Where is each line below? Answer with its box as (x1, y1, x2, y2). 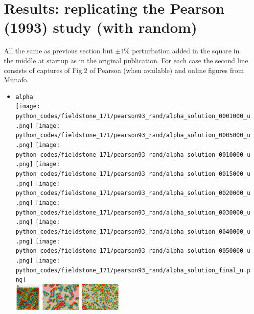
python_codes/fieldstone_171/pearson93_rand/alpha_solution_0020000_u (15, 190, 251, 197)
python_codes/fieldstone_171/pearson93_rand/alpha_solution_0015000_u (15, 170, 251, 177)
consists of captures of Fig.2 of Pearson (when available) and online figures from (4, 65, 244, 75)
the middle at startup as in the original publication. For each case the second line (4, 55, 248, 65)
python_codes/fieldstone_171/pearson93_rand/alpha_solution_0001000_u (15, 113, 251, 120)
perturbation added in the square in (132, 46, 240, 56)
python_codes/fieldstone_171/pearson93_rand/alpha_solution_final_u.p (15, 266, 251, 274)
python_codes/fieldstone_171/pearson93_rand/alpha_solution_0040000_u (15, 228, 251, 235)
